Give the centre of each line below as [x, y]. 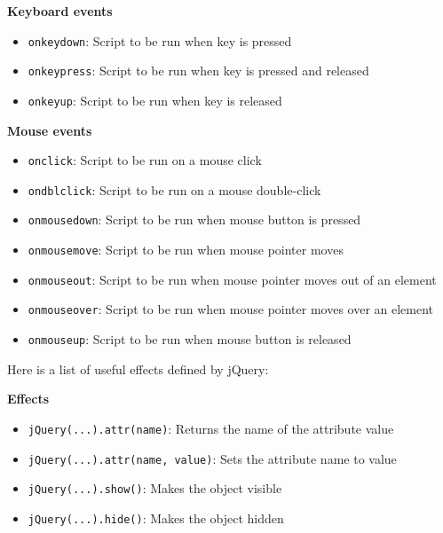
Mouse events [50, 130]
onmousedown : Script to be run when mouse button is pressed [194, 219]
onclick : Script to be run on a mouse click [145, 160]
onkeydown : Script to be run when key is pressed [160, 40]
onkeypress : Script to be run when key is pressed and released [198, 71]
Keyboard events [60, 11]
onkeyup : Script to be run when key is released [155, 100]
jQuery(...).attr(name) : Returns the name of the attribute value [211, 428]
